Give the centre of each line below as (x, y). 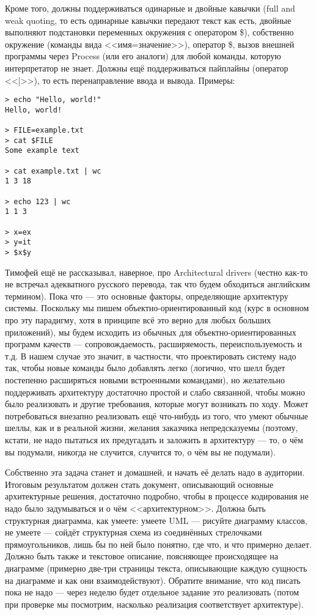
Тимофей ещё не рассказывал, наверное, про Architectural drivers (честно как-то (156, 272)
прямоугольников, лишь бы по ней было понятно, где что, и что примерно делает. (158, 544)
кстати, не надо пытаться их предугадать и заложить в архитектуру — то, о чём (154, 439)
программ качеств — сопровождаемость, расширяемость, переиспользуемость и (153, 344)
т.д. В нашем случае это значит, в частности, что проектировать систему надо (151, 355)
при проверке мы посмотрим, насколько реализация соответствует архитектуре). (154, 604)
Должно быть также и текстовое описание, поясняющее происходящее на (141, 556)
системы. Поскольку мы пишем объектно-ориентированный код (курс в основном (157, 308)
